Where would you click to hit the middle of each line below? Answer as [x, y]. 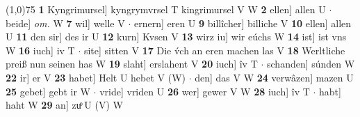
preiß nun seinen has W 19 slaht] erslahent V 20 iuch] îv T [132, 64]
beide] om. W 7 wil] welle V [65, 23]
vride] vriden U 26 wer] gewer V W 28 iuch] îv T [205, 91]
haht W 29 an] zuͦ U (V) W [64, 105]
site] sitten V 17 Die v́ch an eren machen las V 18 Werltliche [214, 50]
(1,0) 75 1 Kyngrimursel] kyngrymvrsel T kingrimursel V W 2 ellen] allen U [166, 9]
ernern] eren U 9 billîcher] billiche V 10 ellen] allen [243, 23]
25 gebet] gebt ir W [48, 91]
